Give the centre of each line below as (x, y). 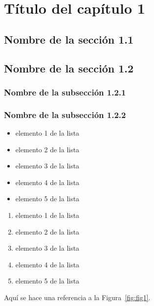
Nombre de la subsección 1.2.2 (65, 114)
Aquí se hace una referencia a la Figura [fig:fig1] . (77, 297)
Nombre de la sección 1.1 (69, 39)
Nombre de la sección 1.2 (69, 68)
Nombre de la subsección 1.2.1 (65, 92)
